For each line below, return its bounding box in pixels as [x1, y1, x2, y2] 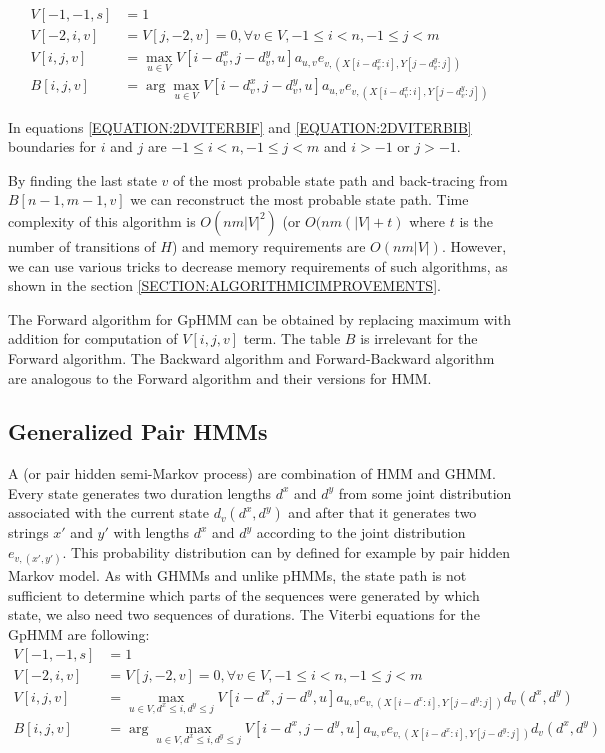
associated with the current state [8, 502, 209, 523]
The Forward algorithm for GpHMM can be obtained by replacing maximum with [8, 308, 511, 329]
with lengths [113, 522, 190, 543]
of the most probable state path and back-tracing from [173, 169, 508, 190]
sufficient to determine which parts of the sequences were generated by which [8, 584, 480, 605]
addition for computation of [8, 328, 178, 349]
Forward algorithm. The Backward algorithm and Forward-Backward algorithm [8, 347, 495, 368]
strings [8, 522, 49, 543]
